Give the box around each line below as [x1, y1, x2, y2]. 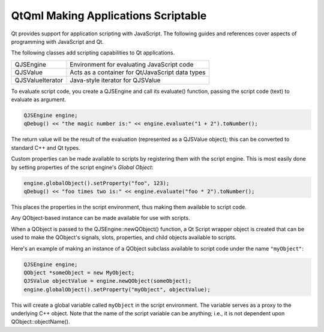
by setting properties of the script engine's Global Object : [11, 164, 154, 171]
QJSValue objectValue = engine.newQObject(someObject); [23, 277, 192, 285]
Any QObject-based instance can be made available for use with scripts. [11, 215, 190, 222]
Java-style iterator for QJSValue [70, 76, 161, 84]
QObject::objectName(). [11, 318, 70, 325]
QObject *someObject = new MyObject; [23, 269, 135, 276]
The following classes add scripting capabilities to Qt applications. [11, 49, 175, 56]
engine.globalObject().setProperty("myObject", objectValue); [23, 286, 211, 293]
